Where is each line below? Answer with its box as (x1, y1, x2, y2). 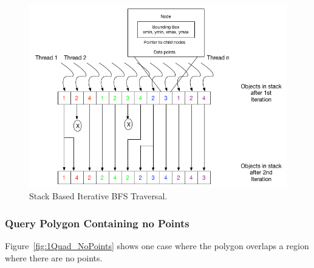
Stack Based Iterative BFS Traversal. (29, 190, 168, 202)
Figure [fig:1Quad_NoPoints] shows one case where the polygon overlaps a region (5, 239, 309, 252)
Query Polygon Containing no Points (5, 215, 189, 230)
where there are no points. (5, 251, 103, 264)
